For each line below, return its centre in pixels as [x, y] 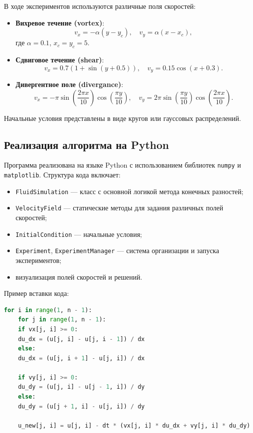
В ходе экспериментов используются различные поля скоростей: [100, 6]
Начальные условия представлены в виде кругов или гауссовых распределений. [123, 118]
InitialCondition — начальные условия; [79, 234]
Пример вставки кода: [37, 293]
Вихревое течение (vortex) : [60, 22]
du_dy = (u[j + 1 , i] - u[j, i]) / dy [81, 406]
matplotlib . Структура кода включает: [62, 175]
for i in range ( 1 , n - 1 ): [48, 310]
